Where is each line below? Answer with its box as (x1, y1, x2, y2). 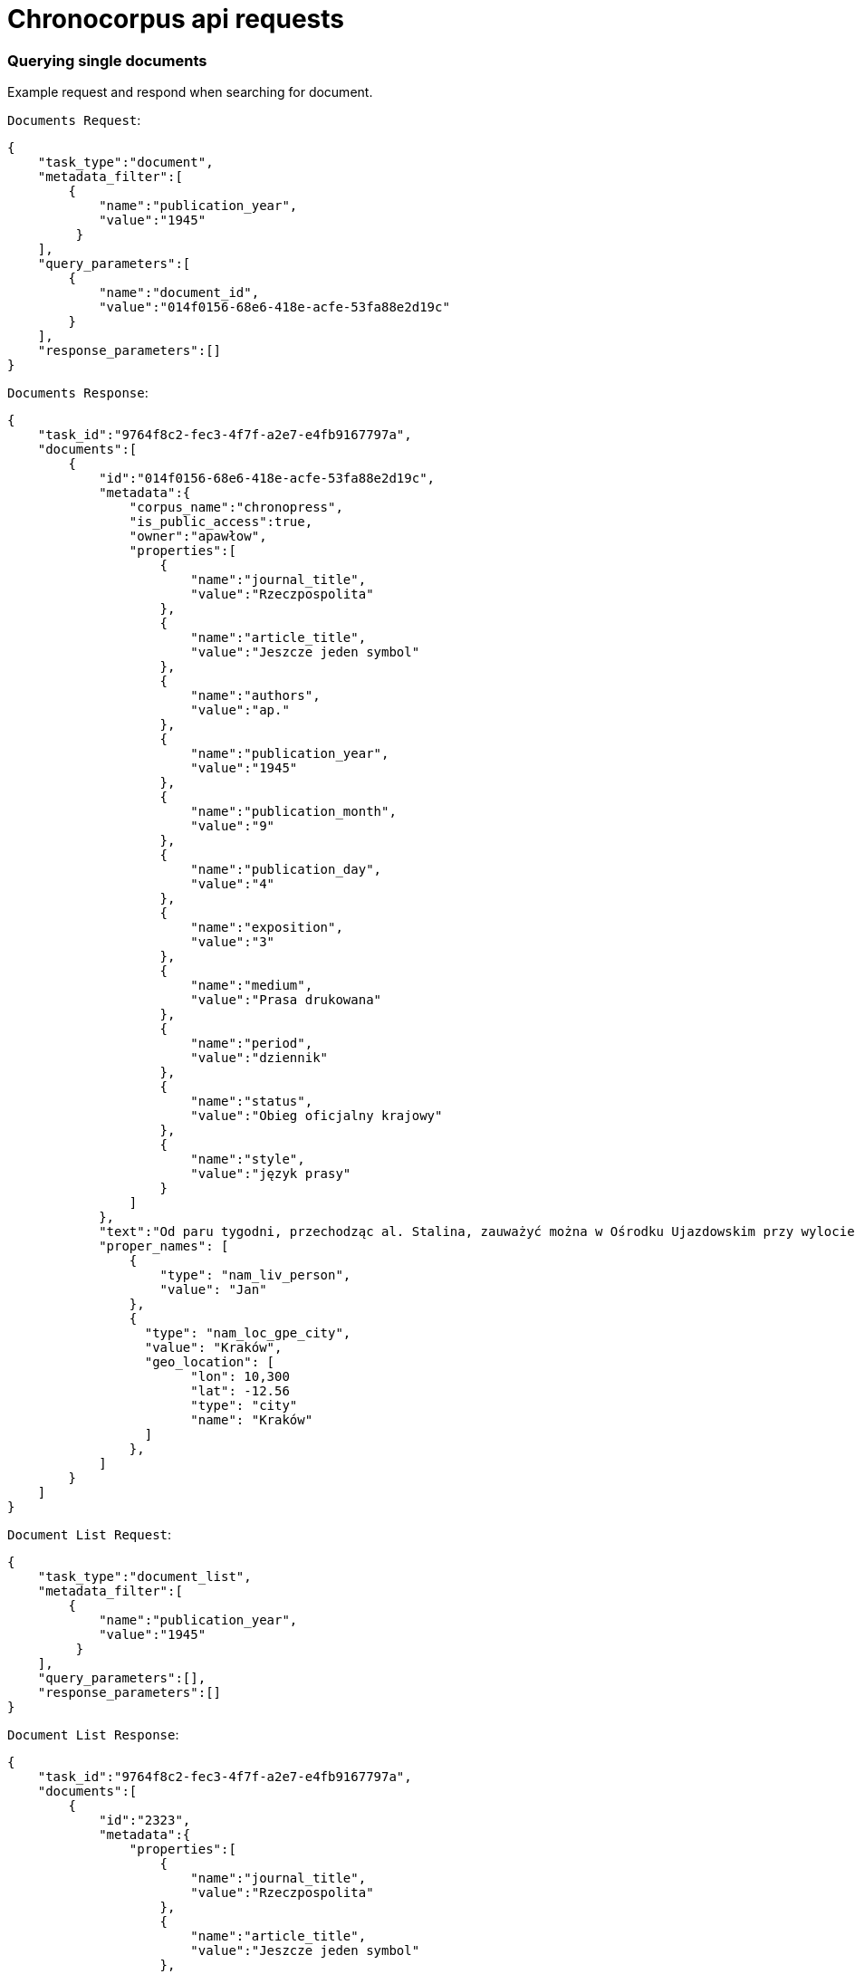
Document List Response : (7, 1727, 179, 1743)
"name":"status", (190, 1094, 313, 1109)
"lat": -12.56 (190, 1384, 290, 1399)
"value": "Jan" (159, 1282, 267, 1298)
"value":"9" (190, 819, 275, 834)
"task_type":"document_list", (37, 1569, 252, 1585)
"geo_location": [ (144, 1355, 275, 1370)
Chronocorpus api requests (7, 4, 344, 34)
